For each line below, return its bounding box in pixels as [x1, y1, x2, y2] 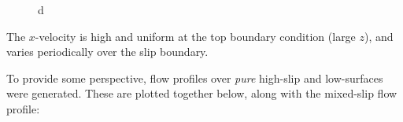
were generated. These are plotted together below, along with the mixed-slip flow [6, 85, 397, 102]
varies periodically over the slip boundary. [6, 43, 209, 60]
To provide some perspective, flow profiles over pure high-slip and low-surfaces [6, 69, 383, 86]
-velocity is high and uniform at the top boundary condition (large [35, 28, 356, 44]
